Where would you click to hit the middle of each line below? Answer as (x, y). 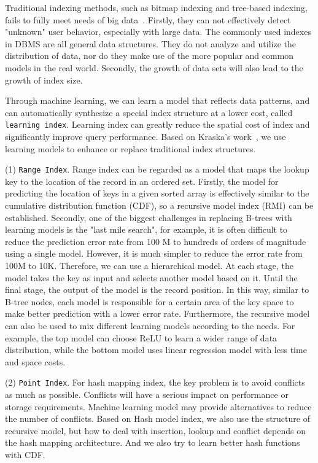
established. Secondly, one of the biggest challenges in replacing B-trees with (149, 217)
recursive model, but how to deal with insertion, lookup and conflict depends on (155, 430)
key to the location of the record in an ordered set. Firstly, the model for (142, 181)
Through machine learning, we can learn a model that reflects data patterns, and (157, 100)
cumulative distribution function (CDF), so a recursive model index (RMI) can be (159, 205)
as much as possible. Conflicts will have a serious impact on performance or (147, 394)
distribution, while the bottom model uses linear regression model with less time (156, 350)
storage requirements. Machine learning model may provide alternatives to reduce (158, 406)
